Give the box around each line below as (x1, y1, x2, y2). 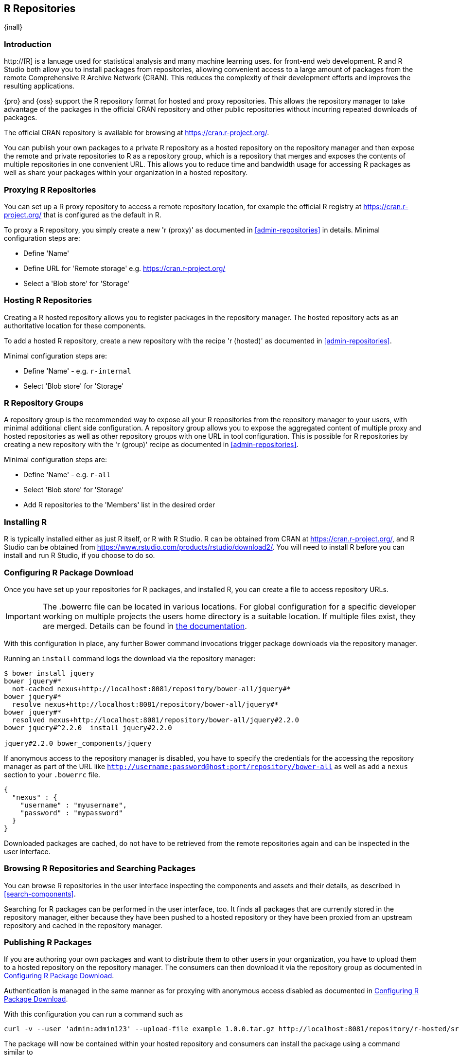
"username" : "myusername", (20, 801, 127, 809)
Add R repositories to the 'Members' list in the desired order (23, 501, 215, 509)
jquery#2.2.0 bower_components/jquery (4, 739, 152, 747)
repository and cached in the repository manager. (4, 921, 162, 930)
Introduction (4, 39, 52, 49)
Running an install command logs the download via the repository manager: (4, 654, 256, 663)
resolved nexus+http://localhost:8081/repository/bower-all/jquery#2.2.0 (12, 716, 299, 724)
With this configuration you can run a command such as (4, 1010, 183, 1019)
